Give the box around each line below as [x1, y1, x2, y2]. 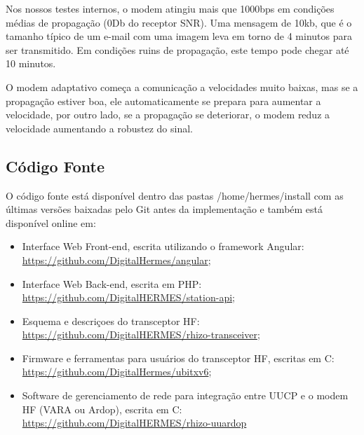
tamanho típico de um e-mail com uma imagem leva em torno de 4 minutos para [6, 29, 352, 43]
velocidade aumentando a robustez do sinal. [6, 120, 193, 135]
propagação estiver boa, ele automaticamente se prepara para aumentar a [6, 93, 321, 108]
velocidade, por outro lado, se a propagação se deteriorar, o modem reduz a [6, 107, 330, 122]
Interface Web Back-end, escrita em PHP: [22, 276, 202, 291]
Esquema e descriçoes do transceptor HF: [22, 313, 200, 328]
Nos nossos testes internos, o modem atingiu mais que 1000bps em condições [6, 1, 335, 15]
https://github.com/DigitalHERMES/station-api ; [22, 290, 235, 305]
